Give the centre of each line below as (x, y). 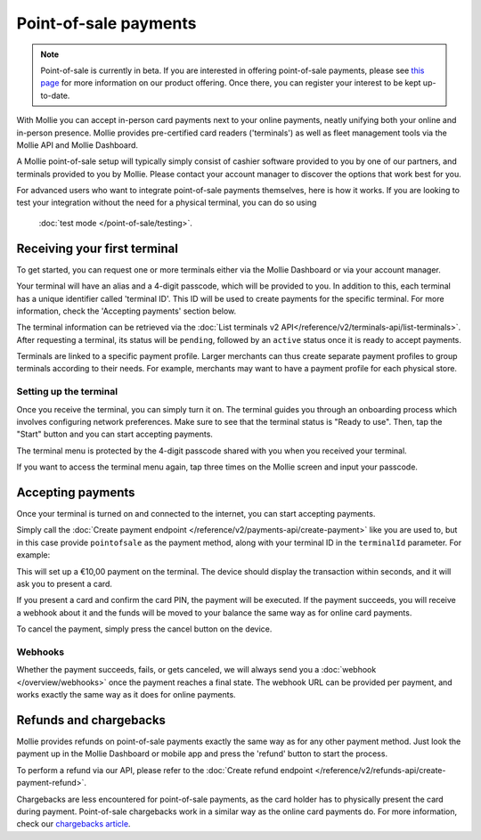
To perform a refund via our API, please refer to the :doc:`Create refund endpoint (165, 770)
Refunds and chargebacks (91, 720)
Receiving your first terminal (97, 248)
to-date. (55, 95)
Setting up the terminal (67, 392)
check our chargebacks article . (73, 824)
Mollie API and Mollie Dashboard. (77, 145)
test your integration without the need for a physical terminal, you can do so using (167, 203)
